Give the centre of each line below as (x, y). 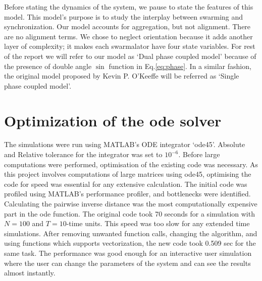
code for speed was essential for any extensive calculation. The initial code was (126, 184)
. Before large (199, 154)
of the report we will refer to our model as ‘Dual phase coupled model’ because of (130, 56)
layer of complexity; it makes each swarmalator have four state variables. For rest (130, 46)
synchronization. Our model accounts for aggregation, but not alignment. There (127, 26)
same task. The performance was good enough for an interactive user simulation (128, 253)
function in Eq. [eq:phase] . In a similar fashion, (180, 66)
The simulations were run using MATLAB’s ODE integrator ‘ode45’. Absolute (125, 144)
